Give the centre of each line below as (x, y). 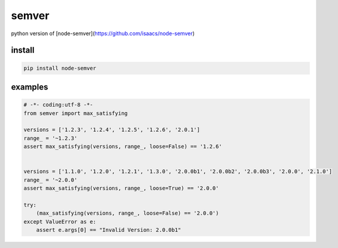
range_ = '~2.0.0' (50, 180)
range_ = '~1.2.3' (50, 138)
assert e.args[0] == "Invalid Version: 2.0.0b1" (109, 230)
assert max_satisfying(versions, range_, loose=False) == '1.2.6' (123, 147)
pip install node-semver (60, 68)
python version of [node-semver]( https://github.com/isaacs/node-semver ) (103, 33)
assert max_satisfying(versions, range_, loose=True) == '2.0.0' (121, 188)
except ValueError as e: (60, 221)
